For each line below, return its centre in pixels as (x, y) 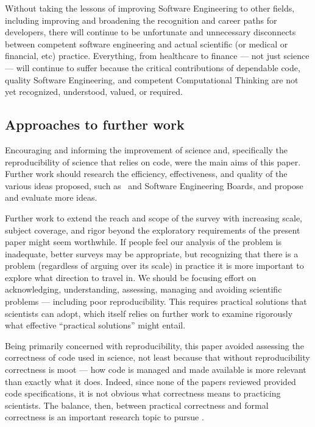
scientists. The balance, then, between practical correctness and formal (137, 405)
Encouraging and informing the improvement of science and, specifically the (147, 149)
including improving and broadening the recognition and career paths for (141, 20)
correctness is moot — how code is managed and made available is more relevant (156, 370)
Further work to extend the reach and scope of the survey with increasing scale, (154, 217)
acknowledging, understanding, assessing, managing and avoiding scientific (143, 289)
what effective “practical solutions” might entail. (95, 325)
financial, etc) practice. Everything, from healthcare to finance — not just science (157, 56)
